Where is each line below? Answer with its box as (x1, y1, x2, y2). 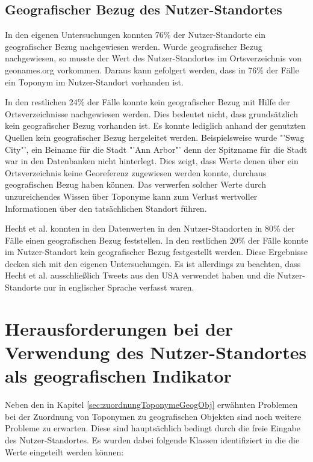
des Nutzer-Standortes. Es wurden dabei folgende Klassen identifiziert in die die (5, 433, 300, 446)
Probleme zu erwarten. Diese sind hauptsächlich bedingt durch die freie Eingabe (5, 422, 301, 434)
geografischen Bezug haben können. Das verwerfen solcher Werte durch (5, 178, 267, 191)
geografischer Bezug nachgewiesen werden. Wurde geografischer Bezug (5, 40, 262, 52)
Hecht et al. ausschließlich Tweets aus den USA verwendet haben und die (5, 269, 274, 282)
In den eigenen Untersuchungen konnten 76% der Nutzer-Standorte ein (5, 28, 266, 41)
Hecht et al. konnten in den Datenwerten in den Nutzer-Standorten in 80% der (5, 222, 295, 235)
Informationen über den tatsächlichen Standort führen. (5, 202, 207, 214)
